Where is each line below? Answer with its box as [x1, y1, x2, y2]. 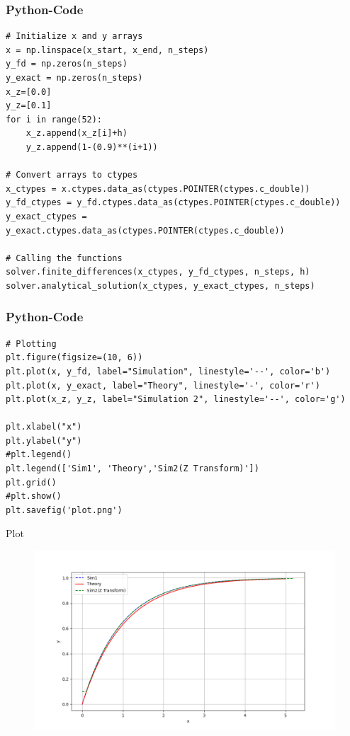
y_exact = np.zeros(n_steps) [6, 73, 143, 83]
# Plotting [6, 338, 57, 349]
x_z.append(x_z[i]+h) [26, 128, 128, 139]
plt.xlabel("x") [6, 422, 82, 432]
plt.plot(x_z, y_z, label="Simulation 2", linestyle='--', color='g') [6, 394, 346, 405]
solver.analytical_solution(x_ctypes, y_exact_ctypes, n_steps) [6, 280, 315, 291]
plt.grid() [6, 477, 57, 488]
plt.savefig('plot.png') [6, 505, 123, 515]
